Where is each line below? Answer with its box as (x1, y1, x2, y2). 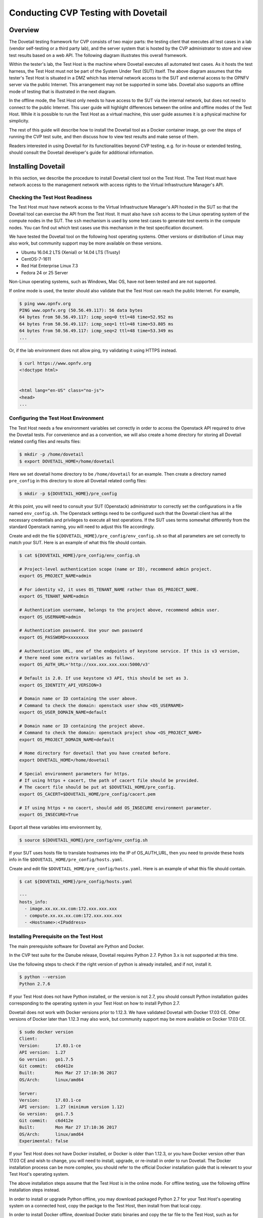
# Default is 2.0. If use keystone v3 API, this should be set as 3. (19, 675, 189, 681)
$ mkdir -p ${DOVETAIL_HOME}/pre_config (19, 491, 117, 496)
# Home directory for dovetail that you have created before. (19, 750, 171, 756)
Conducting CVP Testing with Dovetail (9, 7, 168, 18)
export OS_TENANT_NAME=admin (19, 593, 89, 599)
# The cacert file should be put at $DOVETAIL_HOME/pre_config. (19, 784, 176, 790)
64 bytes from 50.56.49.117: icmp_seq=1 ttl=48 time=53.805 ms (19, 321, 174, 326)
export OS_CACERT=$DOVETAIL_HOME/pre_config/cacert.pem (19, 791, 156, 797)
